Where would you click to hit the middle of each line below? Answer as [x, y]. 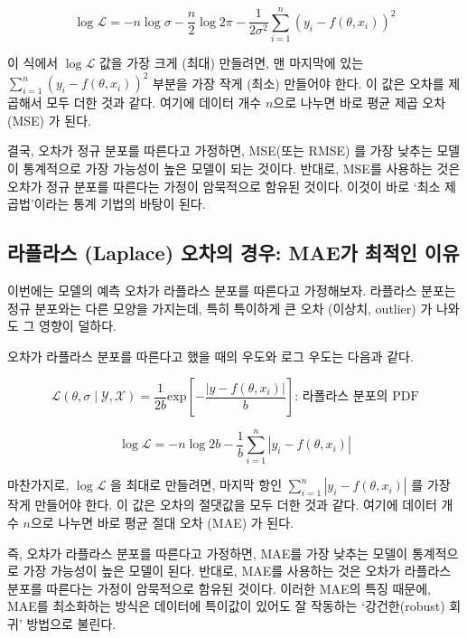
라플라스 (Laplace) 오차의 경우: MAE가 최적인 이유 [233, 253]
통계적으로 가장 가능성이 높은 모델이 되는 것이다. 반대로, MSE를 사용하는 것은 [242, 168]
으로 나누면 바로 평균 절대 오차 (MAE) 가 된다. [162, 523]
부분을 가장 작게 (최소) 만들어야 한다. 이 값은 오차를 [299, 83]
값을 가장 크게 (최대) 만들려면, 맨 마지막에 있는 [231, 63]
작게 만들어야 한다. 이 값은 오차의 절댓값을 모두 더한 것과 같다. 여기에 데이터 [222, 505]
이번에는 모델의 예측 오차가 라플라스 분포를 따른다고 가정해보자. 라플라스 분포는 [232, 290]
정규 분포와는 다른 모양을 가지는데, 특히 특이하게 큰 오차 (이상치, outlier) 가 [220, 308]
